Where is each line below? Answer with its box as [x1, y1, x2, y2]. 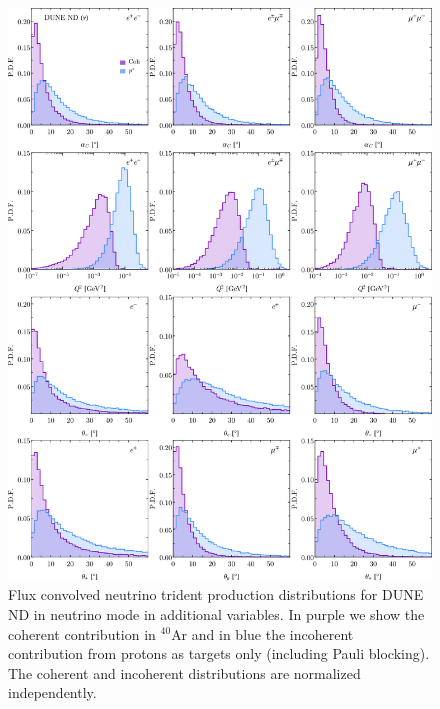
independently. [8, 682, 97, 703]
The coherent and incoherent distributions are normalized [8, 662, 361, 683]
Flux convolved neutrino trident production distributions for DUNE [8, 584, 424, 605]
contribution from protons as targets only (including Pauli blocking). [8, 643, 430, 664]
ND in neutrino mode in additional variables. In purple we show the [8, 603, 425, 624]
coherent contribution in [8, 623, 156, 644]
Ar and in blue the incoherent [171, 623, 354, 644]
